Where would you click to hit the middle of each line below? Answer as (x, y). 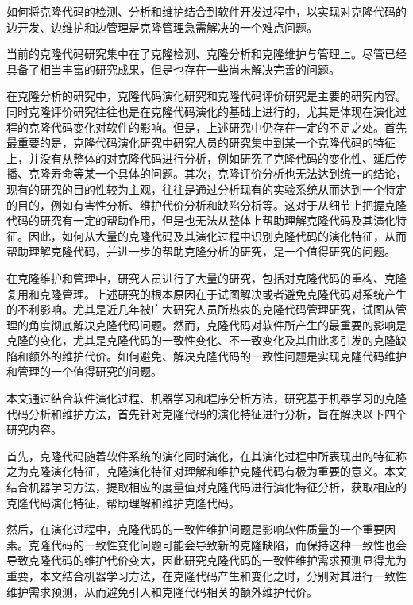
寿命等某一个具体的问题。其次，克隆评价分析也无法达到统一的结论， (228, 173)
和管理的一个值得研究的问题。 (84, 371)
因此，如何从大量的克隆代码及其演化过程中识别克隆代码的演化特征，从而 (217, 235)
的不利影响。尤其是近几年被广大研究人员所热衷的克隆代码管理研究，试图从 (201, 309)
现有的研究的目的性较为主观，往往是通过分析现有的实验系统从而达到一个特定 (206, 189)
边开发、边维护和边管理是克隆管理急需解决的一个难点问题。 (162, 27)
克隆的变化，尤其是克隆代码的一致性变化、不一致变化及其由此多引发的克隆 (201, 340)
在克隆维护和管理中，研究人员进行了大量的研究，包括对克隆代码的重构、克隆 (206, 277)
